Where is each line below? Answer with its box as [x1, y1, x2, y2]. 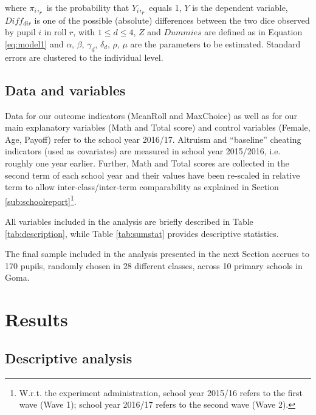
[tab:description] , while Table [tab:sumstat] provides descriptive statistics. [5, 227, 279, 239]
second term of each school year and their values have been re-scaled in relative [5, 168, 300, 181]
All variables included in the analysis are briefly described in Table [5, 214, 253, 227]
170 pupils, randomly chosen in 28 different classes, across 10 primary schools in [5, 259, 303, 272]
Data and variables [5, 80, 126, 99]
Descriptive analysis [5, 348, 132, 367]
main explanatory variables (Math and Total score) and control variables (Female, [5, 121, 311, 134]
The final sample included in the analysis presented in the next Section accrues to [5, 247, 309, 260]
